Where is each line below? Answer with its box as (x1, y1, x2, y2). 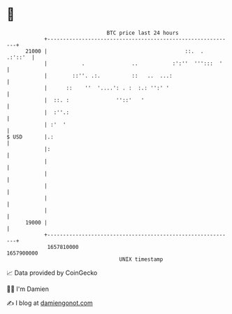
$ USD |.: (6, 133, 54, 141)
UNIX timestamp (119, 255, 164, 263)
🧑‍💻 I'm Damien (6, 285, 50, 293)
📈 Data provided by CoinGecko (6, 269, 98, 277)
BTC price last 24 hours (106, 29, 179, 36)
